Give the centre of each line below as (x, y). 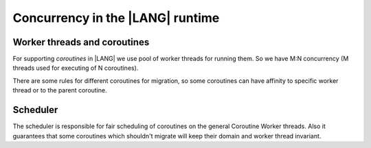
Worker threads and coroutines (81, 42)
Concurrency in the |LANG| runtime (116, 18)
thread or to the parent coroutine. (60, 90)
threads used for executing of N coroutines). (76, 68)
